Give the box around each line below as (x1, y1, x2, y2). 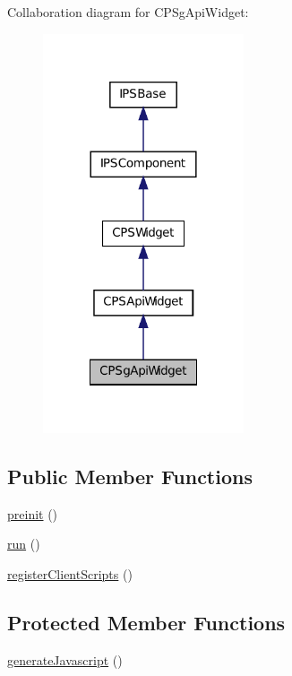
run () (7, 534, 40, 553)
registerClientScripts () (7, 564, 133, 583)
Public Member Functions (7, 462, 253, 490)
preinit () (7, 504, 58, 523)
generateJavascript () (7, 650, 123, 669)
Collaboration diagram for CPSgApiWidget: (7, 3, 249, 21)
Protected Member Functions (7, 608, 286, 636)
